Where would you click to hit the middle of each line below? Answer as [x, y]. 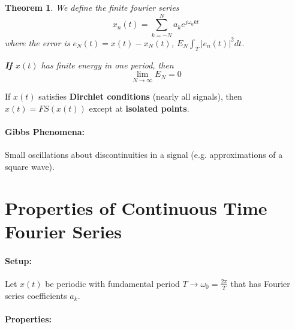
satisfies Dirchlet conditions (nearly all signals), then [140, 96]
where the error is [37, 42]
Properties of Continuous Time [136, 207]
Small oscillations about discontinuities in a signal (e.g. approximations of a [144, 155]
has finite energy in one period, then [107, 65]
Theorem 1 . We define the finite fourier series [92, 7]
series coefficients [36, 295]
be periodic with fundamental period [112, 283]
